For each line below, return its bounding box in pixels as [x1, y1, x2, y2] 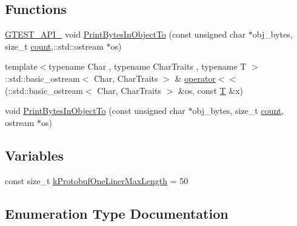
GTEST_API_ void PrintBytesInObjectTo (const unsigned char [5, 28, 246, 41]
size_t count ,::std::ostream [5, 39, 104, 52]
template [5, 60, 38, 73]
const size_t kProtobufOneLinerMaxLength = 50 [5, 174, 189, 187]
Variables [5, 145, 64, 164]
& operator [175, 71, 216, 84]
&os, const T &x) [178, 84, 244, 96]
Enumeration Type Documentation [5, 204, 229, 222]
